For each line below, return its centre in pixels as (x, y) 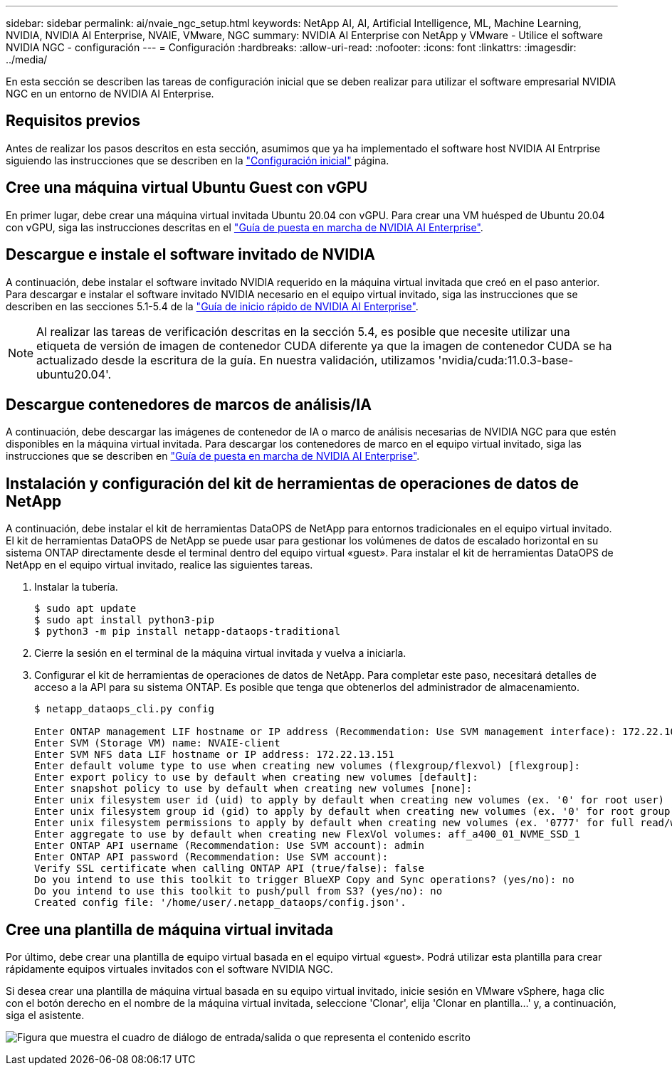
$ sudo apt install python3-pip (124, 620)
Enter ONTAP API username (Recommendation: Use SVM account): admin (229, 846)
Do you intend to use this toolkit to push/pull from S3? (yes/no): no (238, 891)
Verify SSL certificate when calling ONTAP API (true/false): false (229, 869)
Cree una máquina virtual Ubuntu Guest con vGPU (187, 188)
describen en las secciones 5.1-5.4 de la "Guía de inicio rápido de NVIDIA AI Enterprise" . (212, 306)
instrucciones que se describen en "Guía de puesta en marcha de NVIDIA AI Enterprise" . (213, 456)
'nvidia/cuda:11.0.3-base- (506, 360)
